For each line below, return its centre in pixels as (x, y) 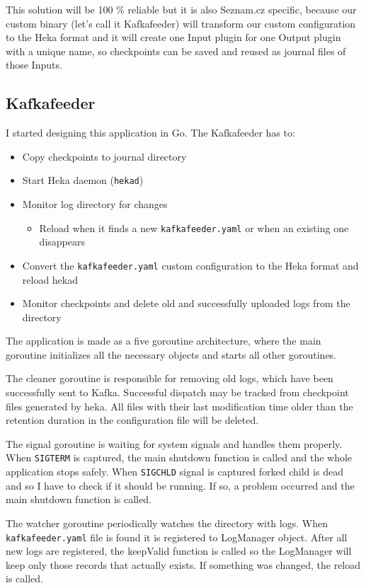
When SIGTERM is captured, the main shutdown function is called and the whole (179, 457)
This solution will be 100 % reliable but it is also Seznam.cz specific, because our (181, 9)
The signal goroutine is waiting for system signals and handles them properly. (174, 443)
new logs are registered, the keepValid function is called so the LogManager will (179, 551)
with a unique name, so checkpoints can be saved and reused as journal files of (176, 51)
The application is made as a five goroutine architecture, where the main (164, 341)
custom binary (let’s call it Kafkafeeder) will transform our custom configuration (181, 23)
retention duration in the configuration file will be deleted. (132, 420)
